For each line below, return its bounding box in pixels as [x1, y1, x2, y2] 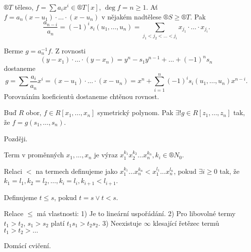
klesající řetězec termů [153, 218, 219, 228]
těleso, [15, 2, 34, 12]
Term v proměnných [4, 150, 64, 160]
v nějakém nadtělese [101, 11, 161, 21]
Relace [4, 208, 23, 218]
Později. [4, 133, 28, 143]
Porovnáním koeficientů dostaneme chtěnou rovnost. [4, 91, 159, 101]
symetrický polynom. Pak [97, 107, 174, 118]
